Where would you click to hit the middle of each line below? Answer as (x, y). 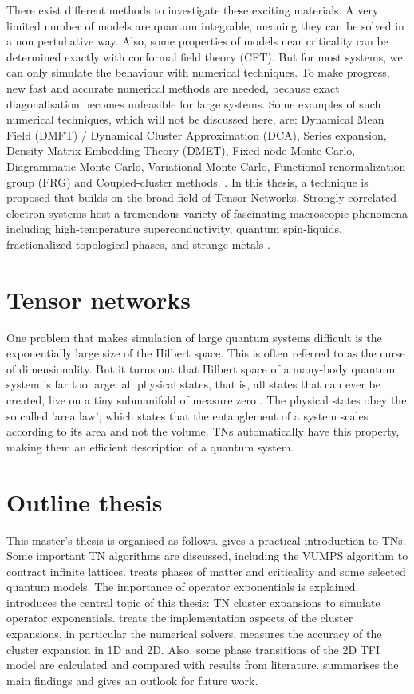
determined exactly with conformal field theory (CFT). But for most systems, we (205, 56)
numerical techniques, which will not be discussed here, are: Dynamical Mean (195, 119)
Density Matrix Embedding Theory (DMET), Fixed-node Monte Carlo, (181, 150)
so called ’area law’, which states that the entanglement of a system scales (187, 415)
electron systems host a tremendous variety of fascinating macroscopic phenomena (207, 213)
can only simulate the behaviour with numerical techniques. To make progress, (198, 72)
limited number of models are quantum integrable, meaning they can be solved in (205, 25)
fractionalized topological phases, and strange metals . (138, 244)
